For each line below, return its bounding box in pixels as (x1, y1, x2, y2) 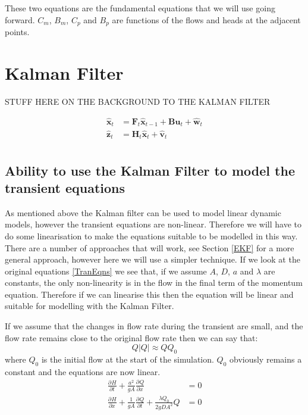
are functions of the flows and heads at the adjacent (112, 13, 301, 26)
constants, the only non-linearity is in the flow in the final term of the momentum (5, 276, 303, 289)
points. (5, 26, 30, 38)
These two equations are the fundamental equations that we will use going (5, 2, 275, 14)
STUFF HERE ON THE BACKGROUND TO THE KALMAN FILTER (5, 95, 271, 107)
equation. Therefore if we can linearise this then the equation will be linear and (5, 288, 294, 300)
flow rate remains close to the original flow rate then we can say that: (5, 331, 258, 344)
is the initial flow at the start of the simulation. (41, 353, 214, 366)
